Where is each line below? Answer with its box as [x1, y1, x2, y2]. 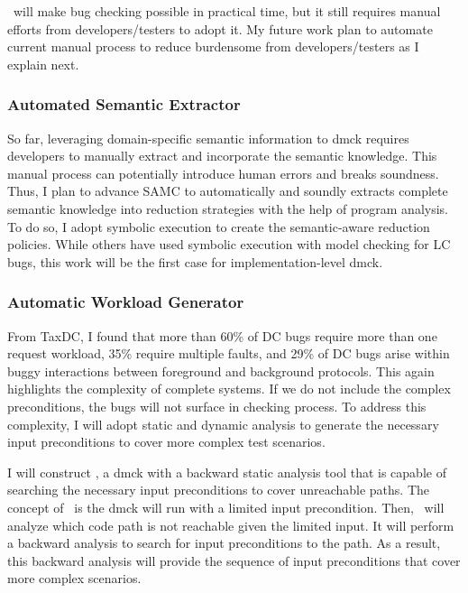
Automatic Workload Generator [7, 291, 244, 313]
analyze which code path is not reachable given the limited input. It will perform [7, 515, 454, 534]
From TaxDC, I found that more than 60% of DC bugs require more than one [7, 326, 437, 345]
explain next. [7, 54, 79, 73]
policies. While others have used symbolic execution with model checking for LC [7, 235, 451, 254]
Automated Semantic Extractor [7, 93, 241, 116]
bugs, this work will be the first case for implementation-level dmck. [7, 252, 383, 271]
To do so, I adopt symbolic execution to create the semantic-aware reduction [7, 217, 430, 236]
